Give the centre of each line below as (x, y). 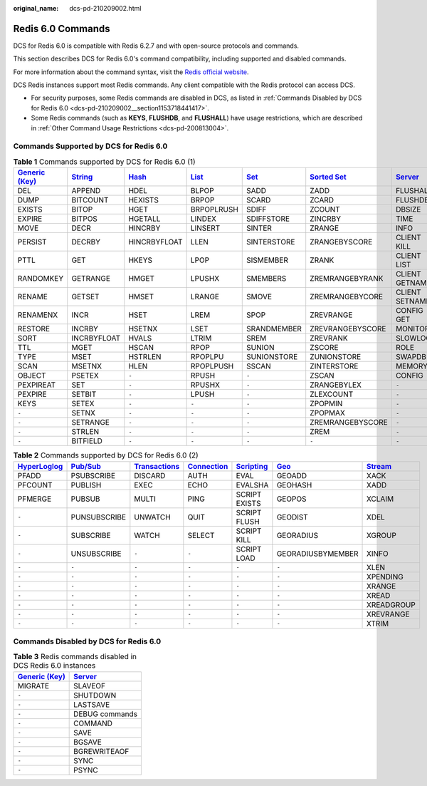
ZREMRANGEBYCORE (347, 297)
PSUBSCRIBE (93, 475)
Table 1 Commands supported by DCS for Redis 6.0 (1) (104, 162)
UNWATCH (152, 517)
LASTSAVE (92, 704)
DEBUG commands (106, 714)
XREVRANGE (388, 614)
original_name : (36, 8)
